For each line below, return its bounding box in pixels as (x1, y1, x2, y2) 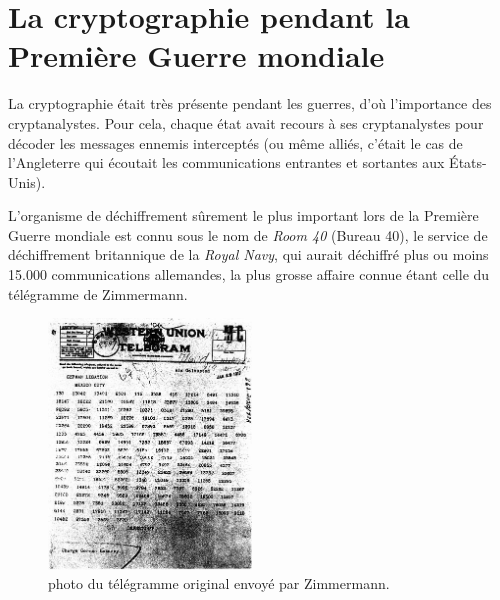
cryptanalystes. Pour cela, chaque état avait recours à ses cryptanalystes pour (8, 112, 484, 133)
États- (449, 152, 487, 173)
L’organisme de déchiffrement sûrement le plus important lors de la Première (8, 205, 479, 226)
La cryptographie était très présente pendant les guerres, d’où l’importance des (8, 93, 492, 114)
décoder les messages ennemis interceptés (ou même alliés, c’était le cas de (8, 132, 463, 153)
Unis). (8, 171, 46, 192)
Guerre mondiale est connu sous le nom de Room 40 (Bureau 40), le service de (8, 224, 488, 245)
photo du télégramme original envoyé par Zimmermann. (48, 573, 390, 594)
